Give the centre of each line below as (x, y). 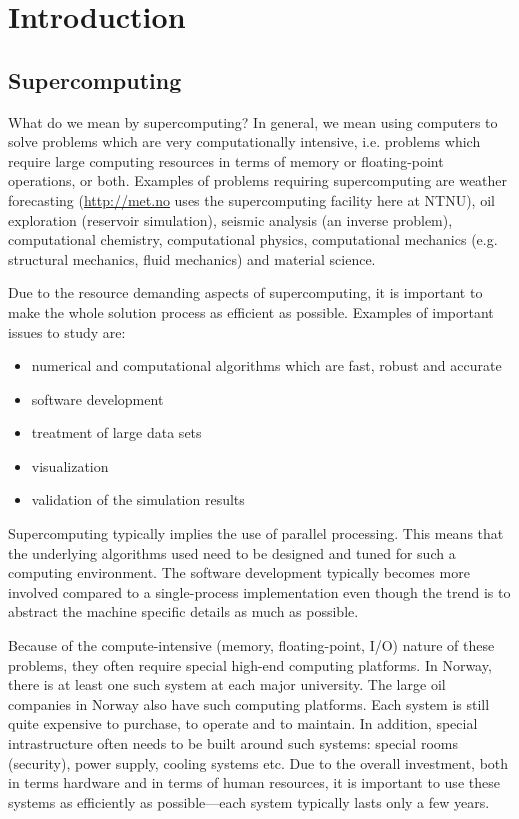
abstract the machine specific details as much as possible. (183, 611)
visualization (70, 465)
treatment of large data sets (116, 432)
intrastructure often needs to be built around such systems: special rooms (233, 743)
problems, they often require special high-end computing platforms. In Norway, (250, 664)
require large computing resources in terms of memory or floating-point (226, 160)
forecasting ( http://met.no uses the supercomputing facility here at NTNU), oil (251, 199)
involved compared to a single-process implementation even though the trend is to (259, 591)
